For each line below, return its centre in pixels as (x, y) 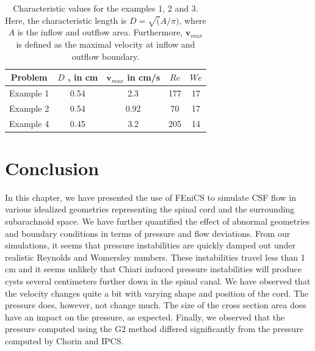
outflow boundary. (106, 56)
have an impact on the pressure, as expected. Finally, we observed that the (145, 317)
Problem (29, 77)
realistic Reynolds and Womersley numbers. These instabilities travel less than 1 (155, 257)
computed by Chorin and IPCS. (64, 341)
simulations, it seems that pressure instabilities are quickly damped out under (150, 245)
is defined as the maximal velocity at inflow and (106, 44)
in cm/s (144, 77)
